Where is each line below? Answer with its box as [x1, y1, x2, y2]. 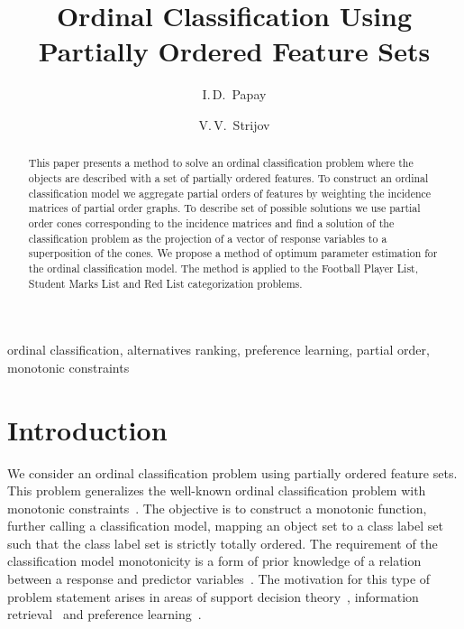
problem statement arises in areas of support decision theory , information [7, 587, 419, 606]
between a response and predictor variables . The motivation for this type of [7, 569, 431, 588]
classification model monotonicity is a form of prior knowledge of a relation [7, 551, 422, 570]
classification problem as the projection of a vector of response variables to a [28, 230, 387, 245]
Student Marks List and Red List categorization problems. [28, 275, 303, 291]
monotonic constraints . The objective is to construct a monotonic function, [7, 498, 427, 517]
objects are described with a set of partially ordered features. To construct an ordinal [28, 170, 429, 185]
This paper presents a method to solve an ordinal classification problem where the [28, 155, 414, 171]
